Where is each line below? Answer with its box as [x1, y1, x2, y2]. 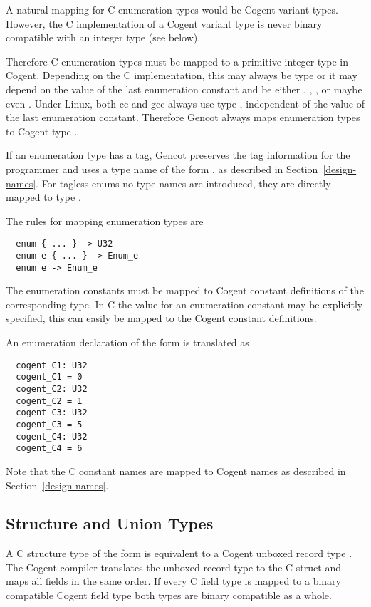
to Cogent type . [6, 123, 78, 138]
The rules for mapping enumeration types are [6, 213, 204, 228]
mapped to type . [6, 190, 81, 204]
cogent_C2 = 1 [16, 395, 83, 406]
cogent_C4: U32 [16, 431, 88, 442]
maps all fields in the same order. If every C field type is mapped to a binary [6, 574, 342, 588]
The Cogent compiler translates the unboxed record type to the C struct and [6, 559, 341, 574]
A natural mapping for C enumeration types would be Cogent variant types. [6, 2, 338, 16]
